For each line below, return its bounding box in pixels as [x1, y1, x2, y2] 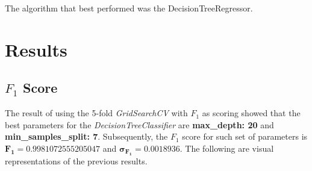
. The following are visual [179, 141, 274, 154]
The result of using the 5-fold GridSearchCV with [5, 107, 188, 119]
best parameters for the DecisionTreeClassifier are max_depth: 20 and [5, 118, 274, 131]
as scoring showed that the [202, 107, 301, 119]
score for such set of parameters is [182, 130, 308, 143]
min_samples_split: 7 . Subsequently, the [5, 130, 168, 143]
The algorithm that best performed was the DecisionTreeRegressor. [5, 2, 253, 14]
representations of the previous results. [5, 155, 148, 167]
